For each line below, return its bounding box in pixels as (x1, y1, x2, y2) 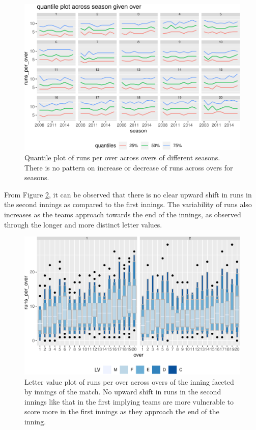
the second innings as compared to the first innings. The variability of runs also (4, 199, 252, 210)
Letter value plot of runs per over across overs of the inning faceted (24, 376, 234, 387)
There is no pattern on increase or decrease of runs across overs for (24, 162, 233, 173)
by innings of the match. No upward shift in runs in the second (24, 386, 221, 397)
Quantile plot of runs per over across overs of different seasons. (24, 152, 220, 163)
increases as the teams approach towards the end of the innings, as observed (4, 209, 241, 219)
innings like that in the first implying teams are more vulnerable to (24, 396, 234, 407)
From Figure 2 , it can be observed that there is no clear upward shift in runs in (4, 189, 252, 199)
